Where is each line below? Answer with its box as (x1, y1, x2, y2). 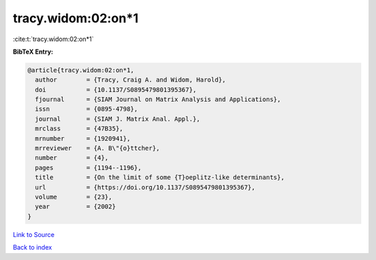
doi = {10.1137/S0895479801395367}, (35, 86, 197, 93)
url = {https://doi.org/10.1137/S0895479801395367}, (35, 183, 256, 191)
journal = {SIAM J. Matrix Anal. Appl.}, (35, 115, 201, 123)
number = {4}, (35, 154, 109, 162)
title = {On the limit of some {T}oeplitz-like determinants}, (35, 174, 285, 181)
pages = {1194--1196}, (35, 164, 142, 171)
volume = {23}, (35, 193, 113, 201)
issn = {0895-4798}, (35, 105, 139, 113)
